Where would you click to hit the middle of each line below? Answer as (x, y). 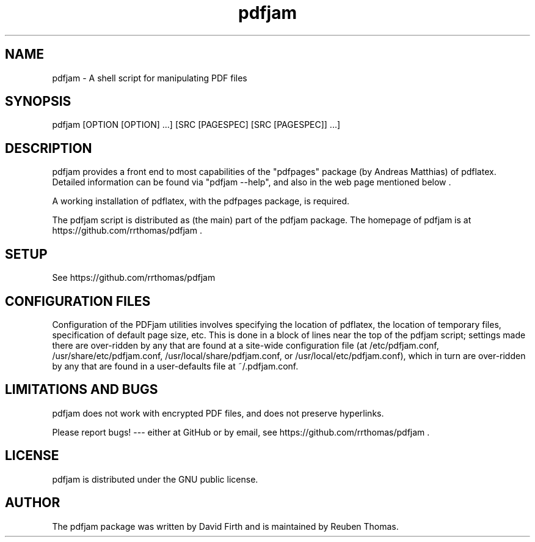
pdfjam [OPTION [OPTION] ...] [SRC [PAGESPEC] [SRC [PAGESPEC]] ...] (196, 125)
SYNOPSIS (38, 102)
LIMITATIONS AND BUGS (82, 390)
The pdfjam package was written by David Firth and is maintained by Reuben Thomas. (225, 526)
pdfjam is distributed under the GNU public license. (155, 479)
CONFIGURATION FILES (78, 301)
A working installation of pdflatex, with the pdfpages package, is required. (201, 201)
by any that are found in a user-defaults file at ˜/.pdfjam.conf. (175, 366)
